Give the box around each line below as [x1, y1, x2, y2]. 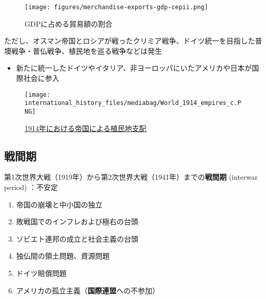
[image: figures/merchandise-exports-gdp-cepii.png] [25, 4, 208, 11]
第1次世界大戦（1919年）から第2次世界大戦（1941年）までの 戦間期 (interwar [4, 172, 258, 182]
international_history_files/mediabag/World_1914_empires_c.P [25, 99, 241, 107]
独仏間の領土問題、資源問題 [16, 250, 110, 261]
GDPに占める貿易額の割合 [25, 18, 113, 29]
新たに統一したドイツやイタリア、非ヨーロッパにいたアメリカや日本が [16, 62, 252, 73]
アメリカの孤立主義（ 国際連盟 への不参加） [16, 285, 160, 295]
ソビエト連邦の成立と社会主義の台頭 [16, 233, 138, 244]
